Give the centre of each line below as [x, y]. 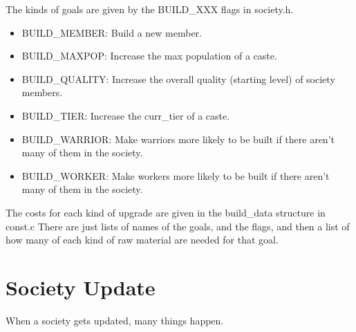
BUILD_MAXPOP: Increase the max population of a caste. [149, 56]
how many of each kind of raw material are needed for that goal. [142, 240]
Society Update [81, 287]
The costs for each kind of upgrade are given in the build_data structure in [166, 212]
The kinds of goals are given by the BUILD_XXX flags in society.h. [150, 9]
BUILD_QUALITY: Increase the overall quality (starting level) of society [178, 79]
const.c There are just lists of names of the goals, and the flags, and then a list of [178, 226]
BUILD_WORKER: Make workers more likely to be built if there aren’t [176, 175]
